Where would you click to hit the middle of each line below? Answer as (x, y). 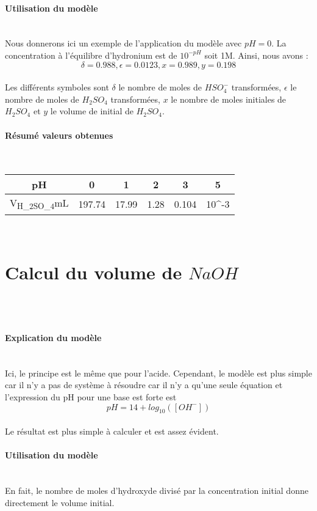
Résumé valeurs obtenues (59, 135)
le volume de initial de (92, 111)
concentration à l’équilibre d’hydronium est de (91, 55)
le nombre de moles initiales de (229, 99)
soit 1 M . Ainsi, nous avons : (256, 55)
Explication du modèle (53, 338)
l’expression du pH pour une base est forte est (91, 397)
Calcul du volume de (94, 272)
